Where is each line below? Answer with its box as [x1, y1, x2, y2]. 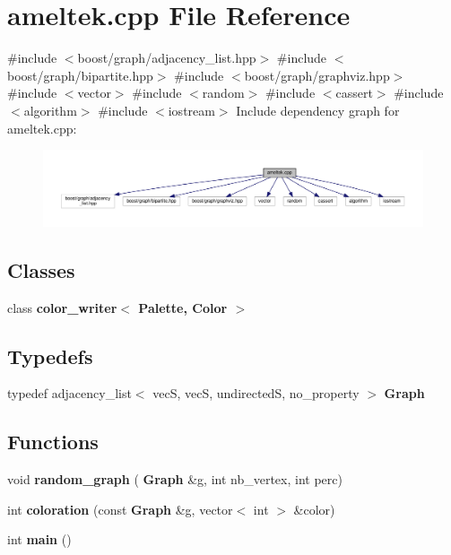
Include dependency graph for [236, 100, 400, 119]
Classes [7, 256, 75, 283]
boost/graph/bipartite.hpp [7, 65, 153, 84]
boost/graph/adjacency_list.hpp [77, 48, 256, 67]
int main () [7, 530, 72, 549]
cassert [335, 83, 373, 102]
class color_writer [7, 298, 117, 317]
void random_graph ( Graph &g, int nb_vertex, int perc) [7, 470, 343, 489]
